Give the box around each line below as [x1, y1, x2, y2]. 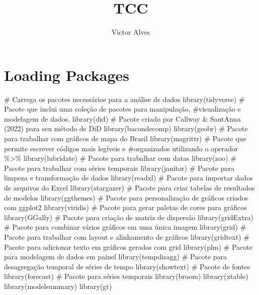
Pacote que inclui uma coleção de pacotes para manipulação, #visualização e [4, 104, 241, 114]
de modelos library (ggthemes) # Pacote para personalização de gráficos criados [4, 192, 248, 203]
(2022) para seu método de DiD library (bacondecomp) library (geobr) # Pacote [4, 123, 248, 134]
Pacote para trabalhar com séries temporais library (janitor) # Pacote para [4, 162, 234, 173]
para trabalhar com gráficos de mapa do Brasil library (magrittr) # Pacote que [4, 133, 246, 144]
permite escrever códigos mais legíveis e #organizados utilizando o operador [4, 143, 238, 153]
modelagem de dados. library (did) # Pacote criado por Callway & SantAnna [4, 113, 241, 124]
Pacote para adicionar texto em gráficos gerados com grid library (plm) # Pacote [4, 241, 252, 252]
